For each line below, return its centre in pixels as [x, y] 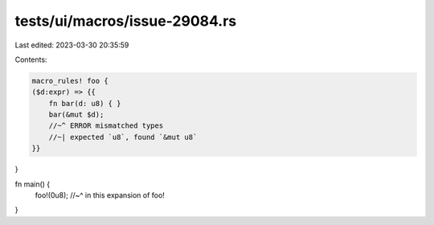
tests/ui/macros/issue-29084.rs [126, 21]
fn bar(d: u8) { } [85, 103]
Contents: [31, 59]
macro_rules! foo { [70, 81]
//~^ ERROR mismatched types [106, 126]
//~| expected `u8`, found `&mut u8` [123, 137]
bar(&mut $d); [76, 115]
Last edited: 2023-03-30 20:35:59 [72, 45]
